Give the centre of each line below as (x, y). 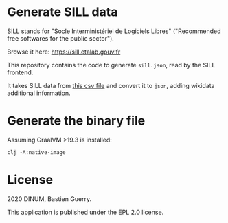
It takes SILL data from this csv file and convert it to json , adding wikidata (111, 85)
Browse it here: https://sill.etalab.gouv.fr (64, 52)
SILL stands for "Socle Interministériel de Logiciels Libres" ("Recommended (114, 31)
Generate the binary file (76, 121)
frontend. (20, 72)
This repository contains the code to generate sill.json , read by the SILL (111, 65)
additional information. (39, 93)
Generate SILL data (62, 12)
